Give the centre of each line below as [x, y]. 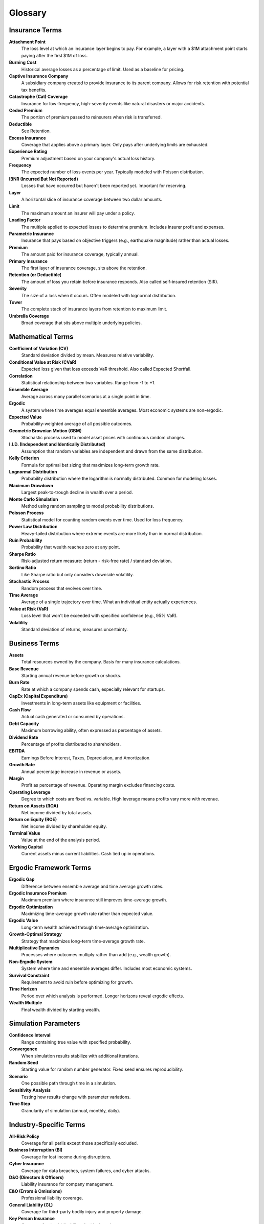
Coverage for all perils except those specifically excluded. [80, 1143]
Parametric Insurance [32, 234]
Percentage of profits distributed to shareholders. [71, 744]
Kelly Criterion [24, 458]
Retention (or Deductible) [35, 275]
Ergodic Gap [22, 879]
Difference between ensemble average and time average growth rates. [92, 886]
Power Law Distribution [33, 527]
